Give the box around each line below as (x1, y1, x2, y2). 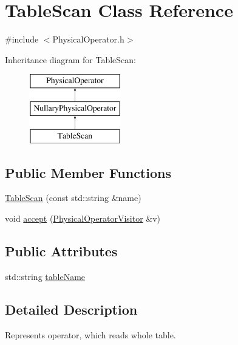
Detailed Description (5, 299, 138, 318)
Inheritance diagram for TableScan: (5, 53, 136, 66)
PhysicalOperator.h (52, 33, 124, 46)
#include (5, 33, 39, 46)
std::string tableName (5, 270, 86, 282)
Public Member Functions (5, 163, 171, 182)
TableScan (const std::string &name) (5, 191, 141, 204)
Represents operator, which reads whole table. (5, 328, 176, 341)
